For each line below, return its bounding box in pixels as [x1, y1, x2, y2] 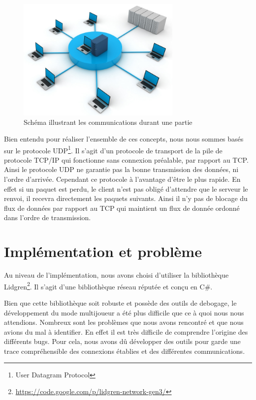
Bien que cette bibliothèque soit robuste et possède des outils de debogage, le [4, 297, 237, 308]
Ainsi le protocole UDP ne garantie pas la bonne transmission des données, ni [4, 164, 239, 174]
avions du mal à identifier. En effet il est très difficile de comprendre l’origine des [4, 326, 248, 337]
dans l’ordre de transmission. [4, 212, 91, 223]
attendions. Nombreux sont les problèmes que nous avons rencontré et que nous [4, 317, 244, 327]
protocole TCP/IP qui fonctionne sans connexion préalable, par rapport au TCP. [4, 154, 249, 165]
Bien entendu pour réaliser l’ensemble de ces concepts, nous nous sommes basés [4, 133, 244, 143]
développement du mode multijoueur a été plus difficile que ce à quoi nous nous [4, 307, 244, 317]
